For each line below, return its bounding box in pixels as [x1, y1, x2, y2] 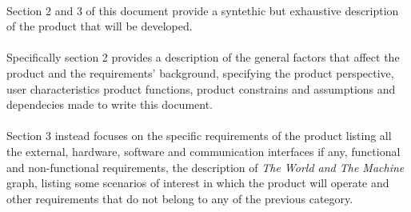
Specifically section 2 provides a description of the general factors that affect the [6, 49, 400, 66]
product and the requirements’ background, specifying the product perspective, [6, 64, 394, 81]
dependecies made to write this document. [6, 96, 213, 113]
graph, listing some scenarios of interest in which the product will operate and [6, 174, 389, 191]
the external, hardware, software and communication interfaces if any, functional [6, 142, 401, 159]
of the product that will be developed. [6, 18, 193, 34]
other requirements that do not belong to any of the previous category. [6, 190, 353, 206]
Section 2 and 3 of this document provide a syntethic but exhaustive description [6, 2, 399, 18]
